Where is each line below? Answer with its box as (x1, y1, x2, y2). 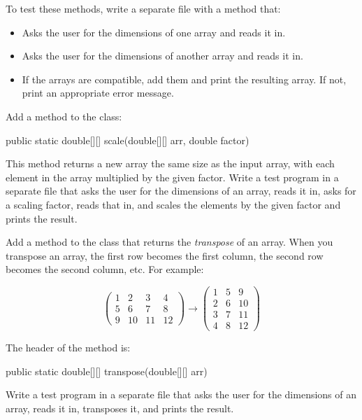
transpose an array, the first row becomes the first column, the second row (6, 248, 324, 262)
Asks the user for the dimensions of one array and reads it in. (22, 24, 286, 39)
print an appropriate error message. (22, 85, 174, 100)
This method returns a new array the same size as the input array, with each (6, 156, 335, 171)
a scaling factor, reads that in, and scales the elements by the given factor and (6, 197, 341, 211)
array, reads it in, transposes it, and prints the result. (6, 400, 234, 415)
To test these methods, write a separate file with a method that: (6, 1, 281, 15)
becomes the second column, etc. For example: (6, 262, 204, 276)
